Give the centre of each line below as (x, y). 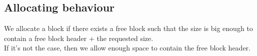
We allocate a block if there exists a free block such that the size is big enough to (128, 28)
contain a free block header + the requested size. (79, 38)
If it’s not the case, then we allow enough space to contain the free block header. (127, 48)
